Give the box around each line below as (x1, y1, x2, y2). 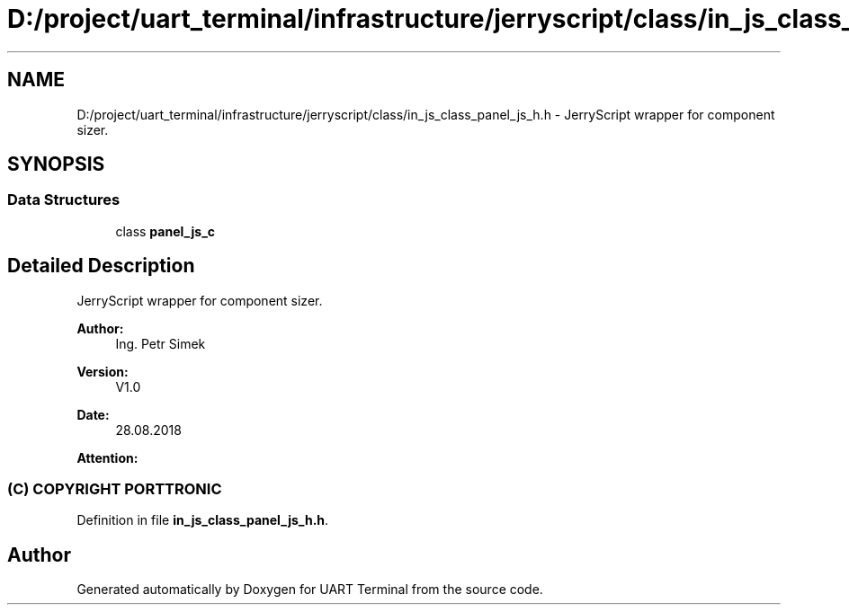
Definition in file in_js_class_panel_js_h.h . (76, 512, 329, 528)
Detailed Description (7, 254, 195, 278)
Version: (76, 363, 129, 379)
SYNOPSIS (7, 153, 105, 176)
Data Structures (7, 191, 121, 209)
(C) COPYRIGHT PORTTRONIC (7, 480, 222, 499)
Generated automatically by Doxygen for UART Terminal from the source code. (76, 581, 543, 598)
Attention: (76, 449, 139, 466)
